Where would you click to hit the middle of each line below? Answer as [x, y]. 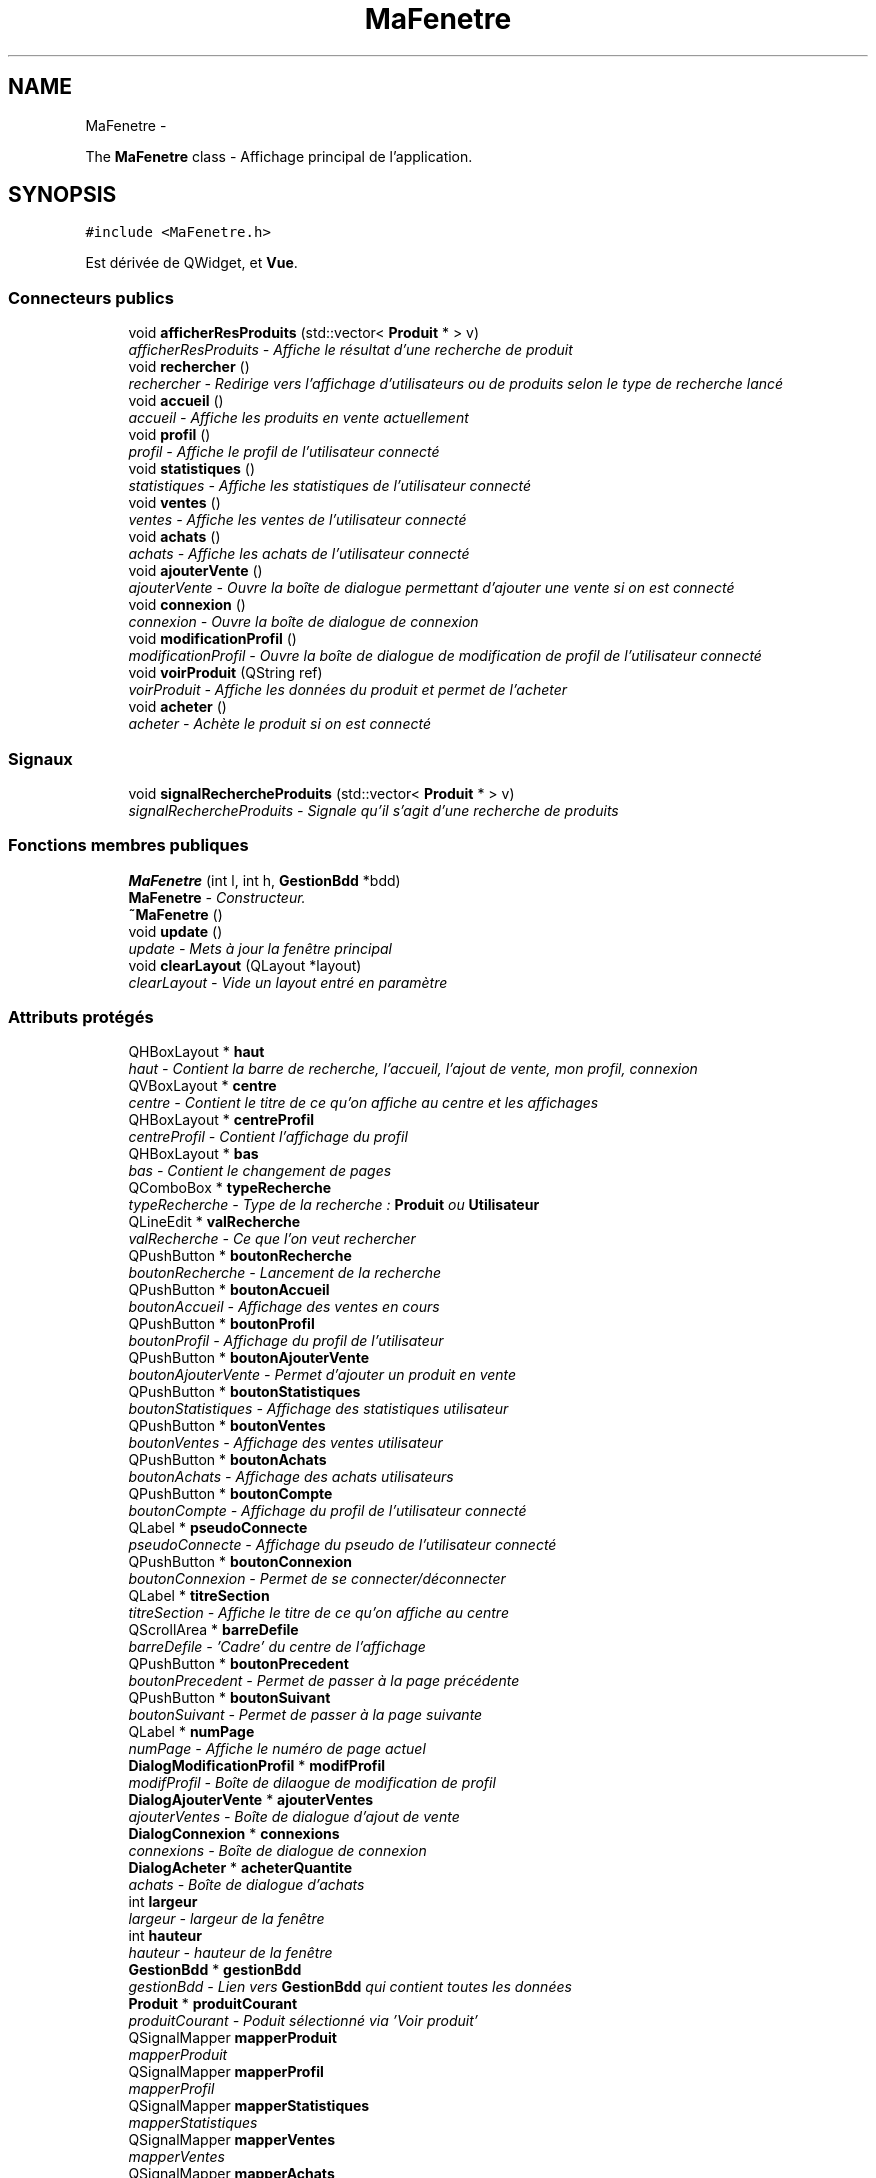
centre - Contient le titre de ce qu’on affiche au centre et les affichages [363, 1103]
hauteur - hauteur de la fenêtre [230, 1953]
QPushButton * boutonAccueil [229, 1290]
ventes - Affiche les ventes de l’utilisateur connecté [297, 520]
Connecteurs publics [91, 297]
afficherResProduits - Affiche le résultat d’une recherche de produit [350, 350]
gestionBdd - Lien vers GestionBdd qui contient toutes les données [350, 1987]
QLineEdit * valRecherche [214, 1222]
